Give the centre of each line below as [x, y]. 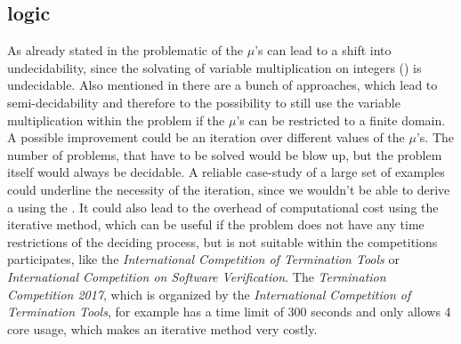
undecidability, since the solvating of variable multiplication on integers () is [214, 67]
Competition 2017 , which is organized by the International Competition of [209, 294]
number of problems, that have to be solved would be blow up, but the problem [225, 154]
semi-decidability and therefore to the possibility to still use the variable [204, 102]
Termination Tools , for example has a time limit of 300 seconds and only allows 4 [229, 312]
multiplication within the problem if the [116, 120]
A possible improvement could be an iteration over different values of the [206, 137]
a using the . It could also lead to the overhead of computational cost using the [223, 207]
